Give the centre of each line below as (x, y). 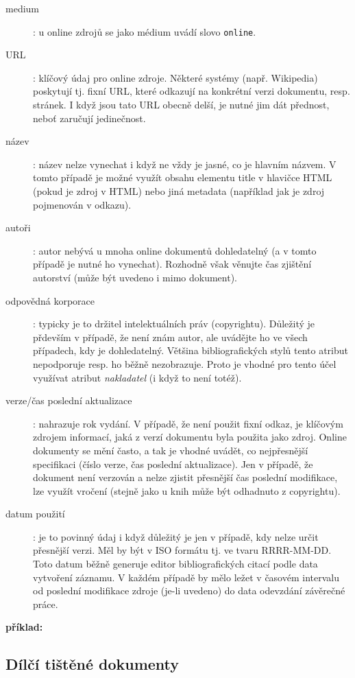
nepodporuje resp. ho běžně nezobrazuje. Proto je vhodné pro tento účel (185, 363)
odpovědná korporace (50, 300)
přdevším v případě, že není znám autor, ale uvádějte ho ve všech (170, 337)
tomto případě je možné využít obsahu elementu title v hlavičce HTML (183, 177)
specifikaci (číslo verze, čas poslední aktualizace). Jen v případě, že (173, 464)
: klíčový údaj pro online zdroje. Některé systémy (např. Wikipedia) (175, 77)
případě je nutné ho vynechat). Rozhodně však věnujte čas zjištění (172, 264)
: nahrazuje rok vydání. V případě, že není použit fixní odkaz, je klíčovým (188, 423)
